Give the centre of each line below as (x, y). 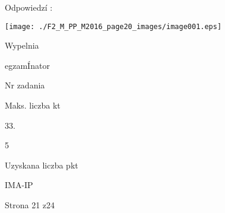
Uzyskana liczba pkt (42, 165)
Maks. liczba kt (33, 105)
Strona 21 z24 (30, 205)
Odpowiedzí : (29, 7)
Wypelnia (22, 45)
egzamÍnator (27, 65)
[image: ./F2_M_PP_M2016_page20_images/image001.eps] (113, 26)
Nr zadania (25, 85)
